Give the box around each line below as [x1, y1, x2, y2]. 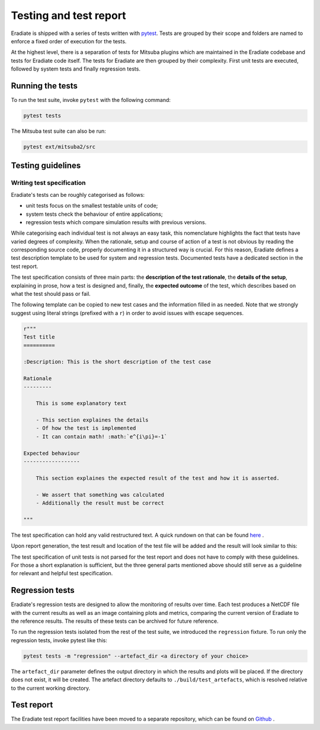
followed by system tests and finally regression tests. [11, 65, 140, 72]
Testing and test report [11, 9, 127, 22]
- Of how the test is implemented [36, 425, 136, 432]
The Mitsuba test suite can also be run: [11, 127, 106, 135]
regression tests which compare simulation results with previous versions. [25, 218, 207, 225]
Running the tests [11, 81, 78, 91]
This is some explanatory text [36, 400, 127, 407]
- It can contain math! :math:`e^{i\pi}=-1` [36, 433, 168, 440]
